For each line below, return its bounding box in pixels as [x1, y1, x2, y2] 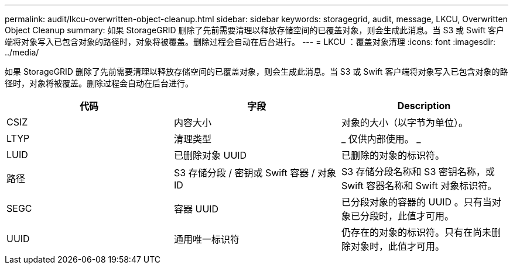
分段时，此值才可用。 [360, 210, 454, 222]
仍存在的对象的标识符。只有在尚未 [341, 226, 491, 238]
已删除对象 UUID [173, 149, 247, 161]
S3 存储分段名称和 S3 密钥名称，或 [341, 166, 495, 177]
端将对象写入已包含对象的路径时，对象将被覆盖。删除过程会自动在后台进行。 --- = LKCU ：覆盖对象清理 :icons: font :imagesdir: [5, 37, 496, 47]
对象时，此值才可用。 [350, 240, 444, 252]
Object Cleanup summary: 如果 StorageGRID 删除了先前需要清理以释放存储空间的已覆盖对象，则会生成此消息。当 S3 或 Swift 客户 [5, 25, 504, 35]
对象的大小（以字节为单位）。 [341, 117, 468, 128]
